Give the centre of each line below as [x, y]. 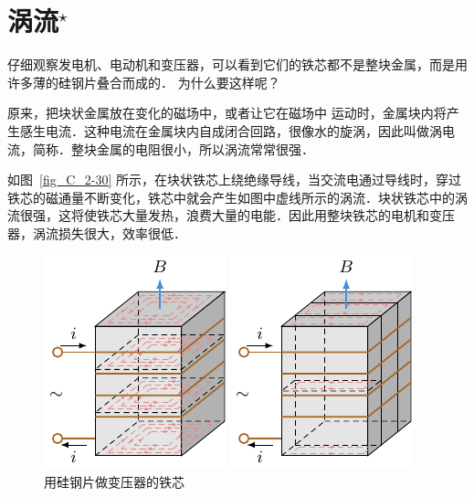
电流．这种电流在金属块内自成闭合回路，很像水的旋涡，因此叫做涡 [243, 130]
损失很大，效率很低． [122, 233]
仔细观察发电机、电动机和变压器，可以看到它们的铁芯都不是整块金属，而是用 [237, 64]
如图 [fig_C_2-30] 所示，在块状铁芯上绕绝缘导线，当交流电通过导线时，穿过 [235, 180]
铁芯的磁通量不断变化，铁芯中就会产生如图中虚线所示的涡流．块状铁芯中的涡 [237, 197]
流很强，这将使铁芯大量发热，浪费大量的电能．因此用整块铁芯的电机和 [218, 215]
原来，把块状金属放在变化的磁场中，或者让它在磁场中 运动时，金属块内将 [227, 113]
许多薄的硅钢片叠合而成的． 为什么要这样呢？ [144, 82]
